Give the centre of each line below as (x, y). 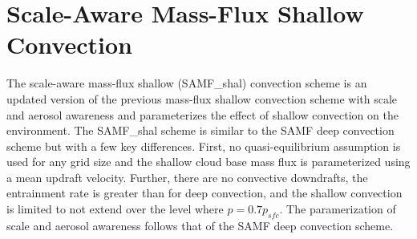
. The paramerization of (338, 209)
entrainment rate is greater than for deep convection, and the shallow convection (204, 193)
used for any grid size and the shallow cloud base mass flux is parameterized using (208, 162)
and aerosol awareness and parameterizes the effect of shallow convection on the (202, 114)
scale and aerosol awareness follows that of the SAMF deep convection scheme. (200, 225)
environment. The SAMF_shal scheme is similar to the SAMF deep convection (200, 130)
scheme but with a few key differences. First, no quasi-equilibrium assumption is (204, 146)
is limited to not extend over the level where (115, 209)
